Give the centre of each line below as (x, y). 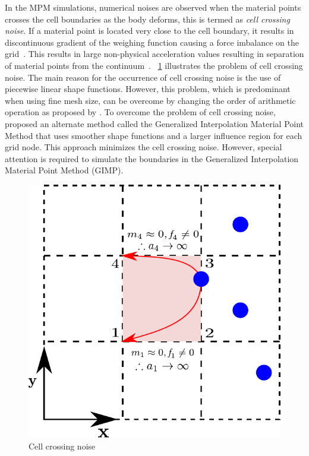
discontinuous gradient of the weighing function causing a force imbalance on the (152, 42)
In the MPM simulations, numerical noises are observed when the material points (153, 7)
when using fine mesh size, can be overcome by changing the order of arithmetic (150, 100)
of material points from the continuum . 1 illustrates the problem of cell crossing (154, 65)
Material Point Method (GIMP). (64, 170)
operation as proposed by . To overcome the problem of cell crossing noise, (140, 112)
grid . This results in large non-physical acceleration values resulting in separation (154, 54)
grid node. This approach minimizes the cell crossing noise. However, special (144, 147)
